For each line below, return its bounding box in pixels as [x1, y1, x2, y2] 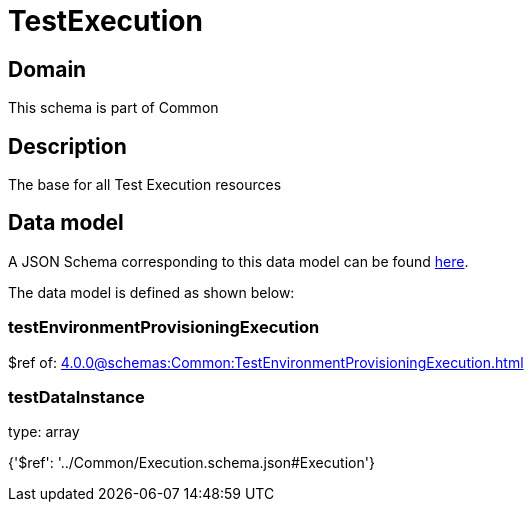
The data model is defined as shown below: [8, 283, 295, 301]
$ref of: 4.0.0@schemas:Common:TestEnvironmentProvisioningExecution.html [8, 353, 524, 371]
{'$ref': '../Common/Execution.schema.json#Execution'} [8, 454, 375, 472]
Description [8, 133, 127, 159]
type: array [8, 423, 80, 441]
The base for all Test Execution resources [8, 176, 282, 194]
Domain [8, 56, 87, 82]
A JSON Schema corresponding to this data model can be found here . [8, 252, 469, 270]
